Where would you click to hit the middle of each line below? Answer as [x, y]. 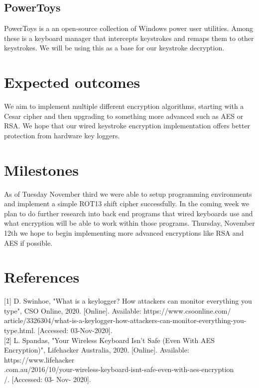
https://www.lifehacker [39, 359]
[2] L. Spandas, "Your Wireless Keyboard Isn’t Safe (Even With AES [109, 340]
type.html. [20, 330]
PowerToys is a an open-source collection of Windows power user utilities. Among [129, 28]
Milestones [41, 170]
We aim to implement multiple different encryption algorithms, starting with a [124, 106]
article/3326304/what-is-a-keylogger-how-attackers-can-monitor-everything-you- [125, 320]
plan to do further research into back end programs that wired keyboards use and [129, 213]
